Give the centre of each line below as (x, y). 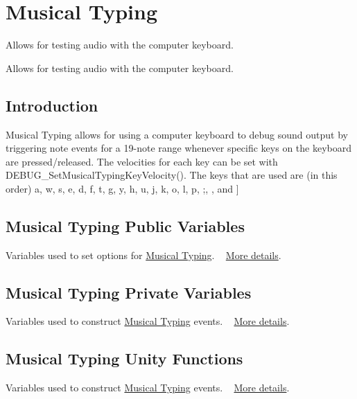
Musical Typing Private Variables (129, 292)
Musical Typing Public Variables (125, 225)
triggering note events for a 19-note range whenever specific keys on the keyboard (178, 148)
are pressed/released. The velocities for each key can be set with (142, 161)
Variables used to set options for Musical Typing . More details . (143, 255)
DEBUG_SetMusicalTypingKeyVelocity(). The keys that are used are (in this (172, 175)
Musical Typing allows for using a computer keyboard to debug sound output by (177, 134)
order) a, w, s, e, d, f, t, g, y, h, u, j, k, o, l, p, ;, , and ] (122, 188)
